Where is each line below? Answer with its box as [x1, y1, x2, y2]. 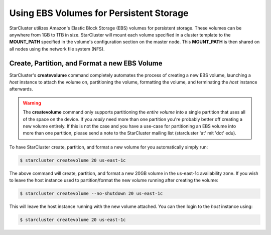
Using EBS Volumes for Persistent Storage [9, 7, 189, 18]
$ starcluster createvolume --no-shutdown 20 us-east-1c [20, 190, 163, 196]
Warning [23, 100, 41, 106]
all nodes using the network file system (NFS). [9, 45, 105, 52]
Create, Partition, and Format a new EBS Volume [9, 59, 163, 67]
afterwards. [9, 86, 33, 92]
